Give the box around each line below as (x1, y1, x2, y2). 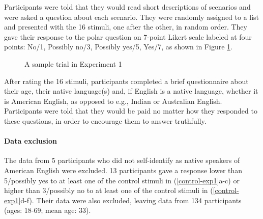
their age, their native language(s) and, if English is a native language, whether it (4, 86, 258, 96)
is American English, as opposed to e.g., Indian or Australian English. (4, 95, 222, 106)
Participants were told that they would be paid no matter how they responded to (4, 105, 257, 116)
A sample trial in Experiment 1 (24, 58, 122, 69)
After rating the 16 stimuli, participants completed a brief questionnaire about (4, 75, 249, 86)
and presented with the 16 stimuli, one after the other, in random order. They (4, 21, 247, 32)
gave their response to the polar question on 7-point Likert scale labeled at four (4, 31, 252, 42)
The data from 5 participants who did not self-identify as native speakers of (4, 155, 240, 166)
